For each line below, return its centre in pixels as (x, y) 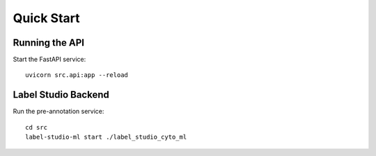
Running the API (49, 43)
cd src (37, 127)
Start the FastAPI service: (49, 60)
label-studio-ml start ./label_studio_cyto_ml (106, 137)
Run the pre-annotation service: (58, 112)
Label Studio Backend (61, 95)
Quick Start (46, 18)
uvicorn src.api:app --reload (77, 75)
